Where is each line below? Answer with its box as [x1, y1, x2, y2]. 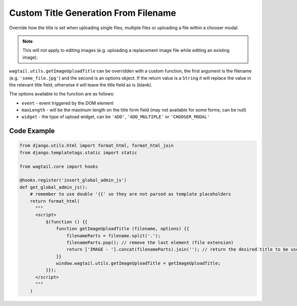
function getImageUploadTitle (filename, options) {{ [56, 226, 190, 232]
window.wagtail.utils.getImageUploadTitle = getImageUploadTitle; [56, 261, 221, 266]
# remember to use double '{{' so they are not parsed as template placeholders [30, 191, 231, 197]
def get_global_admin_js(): [19, 184, 88, 190]
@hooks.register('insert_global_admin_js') [19, 177, 127, 183]
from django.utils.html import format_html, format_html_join [19, 143, 174, 148]
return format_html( [30, 198, 80, 204]
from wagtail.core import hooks [19, 164, 99, 169]
